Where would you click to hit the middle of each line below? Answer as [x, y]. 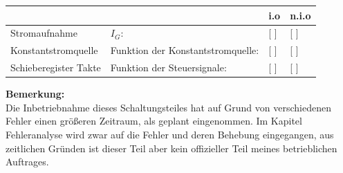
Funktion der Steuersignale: [168, 67]
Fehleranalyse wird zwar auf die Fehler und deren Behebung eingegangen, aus [170, 134]
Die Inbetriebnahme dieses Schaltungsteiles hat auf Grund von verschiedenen [168, 107]
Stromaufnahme [44, 33]
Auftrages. [27, 162]
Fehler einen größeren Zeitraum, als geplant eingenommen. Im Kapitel [154, 121]
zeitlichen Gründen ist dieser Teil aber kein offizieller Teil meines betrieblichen [171, 148]
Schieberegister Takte [56, 67]
